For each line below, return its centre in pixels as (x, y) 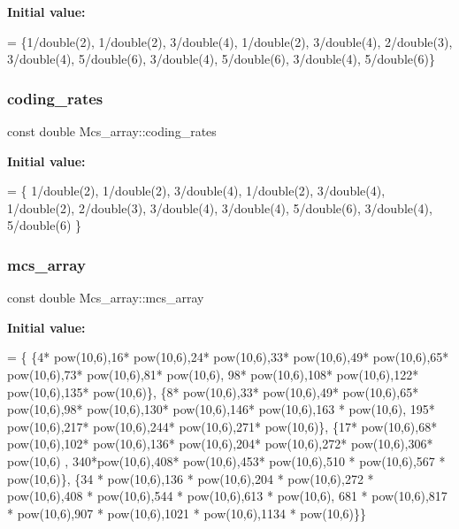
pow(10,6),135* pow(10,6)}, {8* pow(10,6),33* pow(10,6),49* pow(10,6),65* (213, 391)
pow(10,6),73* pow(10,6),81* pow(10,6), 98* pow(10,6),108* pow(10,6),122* (213, 374)
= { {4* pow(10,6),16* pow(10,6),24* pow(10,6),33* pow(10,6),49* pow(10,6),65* (228, 357)
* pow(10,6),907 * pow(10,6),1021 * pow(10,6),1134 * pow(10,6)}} (187, 513)
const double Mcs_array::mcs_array (106, 298)
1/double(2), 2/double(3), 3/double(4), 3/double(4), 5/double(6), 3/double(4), (220, 207)
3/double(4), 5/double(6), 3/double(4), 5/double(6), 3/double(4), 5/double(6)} (221, 59)
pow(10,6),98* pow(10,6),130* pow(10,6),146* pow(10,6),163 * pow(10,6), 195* (221, 409)
